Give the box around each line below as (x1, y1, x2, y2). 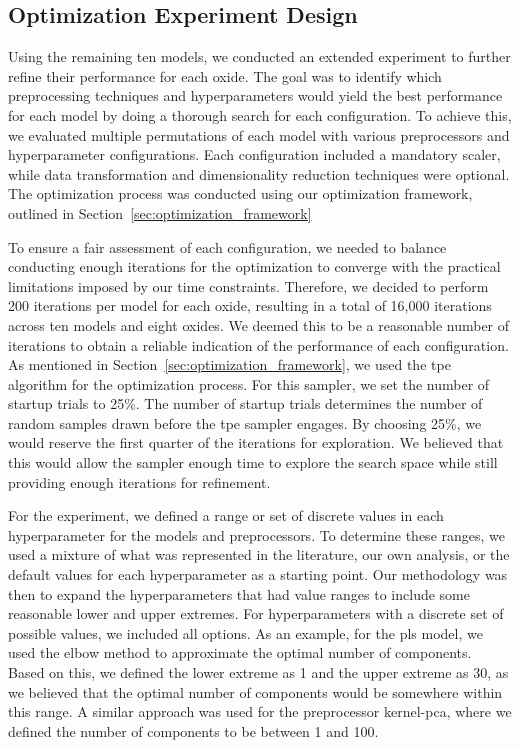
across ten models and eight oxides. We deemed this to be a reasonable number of (8, 314, 510, 335)
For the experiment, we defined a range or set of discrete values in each (8, 505, 444, 526)
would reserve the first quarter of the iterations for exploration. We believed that (8, 432, 504, 453)
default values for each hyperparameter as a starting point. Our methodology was (8, 564, 508, 585)
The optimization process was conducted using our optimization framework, (8, 183, 473, 204)
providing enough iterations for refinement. (8, 471, 271, 492)
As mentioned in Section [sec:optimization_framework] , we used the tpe (8, 354, 451, 375)
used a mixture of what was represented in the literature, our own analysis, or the (8, 544, 510, 565)
